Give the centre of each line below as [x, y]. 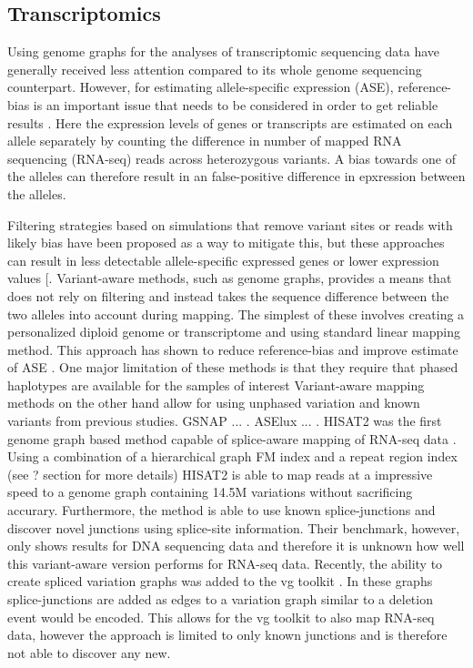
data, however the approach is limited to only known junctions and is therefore [227, 635]
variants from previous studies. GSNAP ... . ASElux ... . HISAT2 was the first [225, 421]
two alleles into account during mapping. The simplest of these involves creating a [236, 314]
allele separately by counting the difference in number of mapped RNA [205, 141]
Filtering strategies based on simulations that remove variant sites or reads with [230, 224]
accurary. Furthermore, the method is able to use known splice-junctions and [221, 510]
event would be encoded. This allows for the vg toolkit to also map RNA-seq [221, 617]
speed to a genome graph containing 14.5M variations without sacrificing [210, 492]
